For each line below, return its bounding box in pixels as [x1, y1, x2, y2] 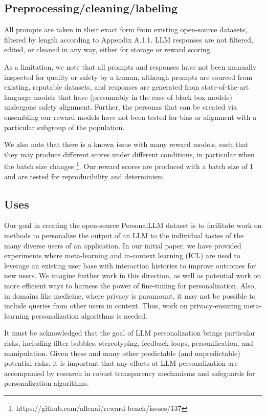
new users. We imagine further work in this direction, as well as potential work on [4, 270, 261, 281]
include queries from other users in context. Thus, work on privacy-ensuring [4, 300, 241, 311]
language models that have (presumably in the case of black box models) [4, 91, 232, 102]
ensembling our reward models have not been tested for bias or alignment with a [4, 111, 257, 122]
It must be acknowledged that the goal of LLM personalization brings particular [4, 327, 256, 338]
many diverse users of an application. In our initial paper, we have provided [4, 240, 241, 251]
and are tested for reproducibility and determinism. [4, 171, 165, 181]
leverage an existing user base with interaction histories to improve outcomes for [4, 260, 256, 270]
